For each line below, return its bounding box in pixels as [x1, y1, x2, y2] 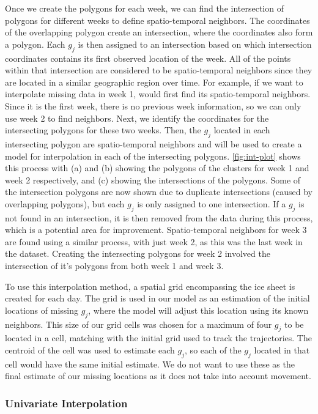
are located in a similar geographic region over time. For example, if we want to [5, 75, 303, 88]
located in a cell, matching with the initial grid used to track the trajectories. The [5, 331, 312, 344]
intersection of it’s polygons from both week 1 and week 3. [5, 259, 224, 272]
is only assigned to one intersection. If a [137, 197, 286, 210]
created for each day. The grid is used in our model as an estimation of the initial [5, 292, 310, 305]
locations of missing [5, 303, 79, 316]
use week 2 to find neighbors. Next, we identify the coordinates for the [5, 111, 269, 124]
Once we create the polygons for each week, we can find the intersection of [5, 2, 284, 14]
